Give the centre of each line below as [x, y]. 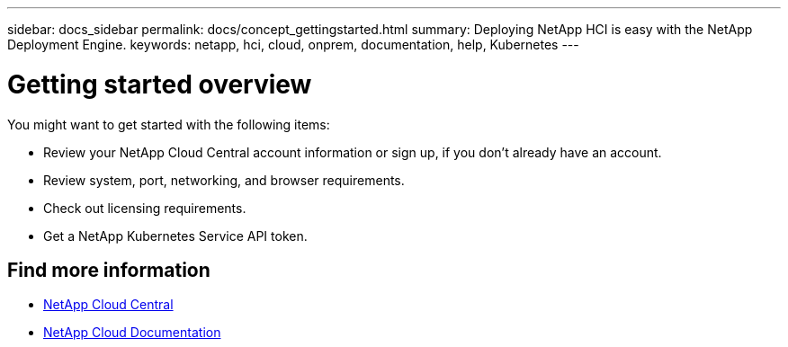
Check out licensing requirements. [145, 208]
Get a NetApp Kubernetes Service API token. [175, 236]
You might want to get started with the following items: [169, 124]
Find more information [109, 270]
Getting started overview [160, 84]
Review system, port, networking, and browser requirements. [224, 180]
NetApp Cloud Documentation [132, 333]
